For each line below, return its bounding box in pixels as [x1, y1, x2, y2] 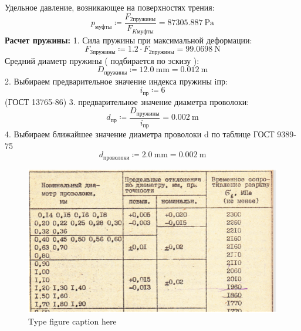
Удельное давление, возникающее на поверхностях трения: [5, 1, 215, 13]
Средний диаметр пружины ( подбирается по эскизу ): [5, 54, 199, 66]
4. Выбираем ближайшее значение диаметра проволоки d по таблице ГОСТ [5, 128, 275, 140]
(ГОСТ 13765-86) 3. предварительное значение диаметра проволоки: [5, 95, 249, 107]
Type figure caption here [28, 315, 117, 327]
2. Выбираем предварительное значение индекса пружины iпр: [5, 75, 228, 87]
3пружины [90, 49, 116, 55]
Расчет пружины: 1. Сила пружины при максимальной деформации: [5, 33, 252, 46]
